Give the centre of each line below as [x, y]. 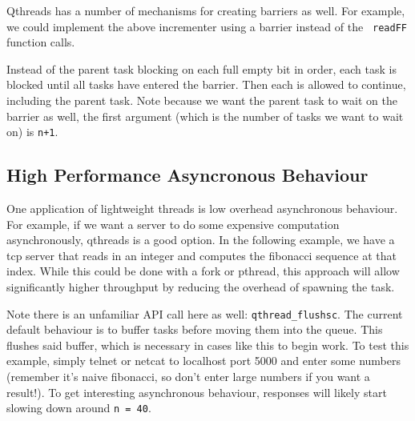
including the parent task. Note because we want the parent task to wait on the [202, 100]
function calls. [41, 42]
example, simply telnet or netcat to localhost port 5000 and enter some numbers [203, 361]
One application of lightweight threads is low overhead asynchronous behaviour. [202, 208]
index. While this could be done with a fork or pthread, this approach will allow [203, 271]
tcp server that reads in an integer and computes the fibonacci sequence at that [201, 255]
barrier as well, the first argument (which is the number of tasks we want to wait [205, 116]
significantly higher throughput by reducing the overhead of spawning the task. [201, 287]
